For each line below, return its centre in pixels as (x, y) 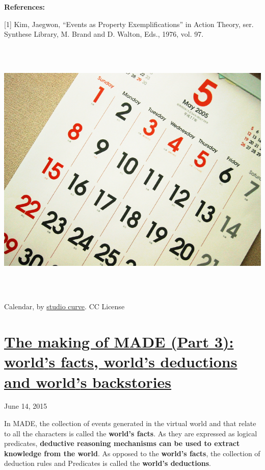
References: (25, 7)
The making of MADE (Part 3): (119, 342)
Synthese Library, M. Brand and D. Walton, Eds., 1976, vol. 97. (104, 34)
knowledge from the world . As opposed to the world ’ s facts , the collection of (132, 453)
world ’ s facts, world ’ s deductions (121, 362)
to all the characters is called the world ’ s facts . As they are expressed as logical (131, 433)
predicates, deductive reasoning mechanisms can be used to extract (122, 443)
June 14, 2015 (26, 406)
